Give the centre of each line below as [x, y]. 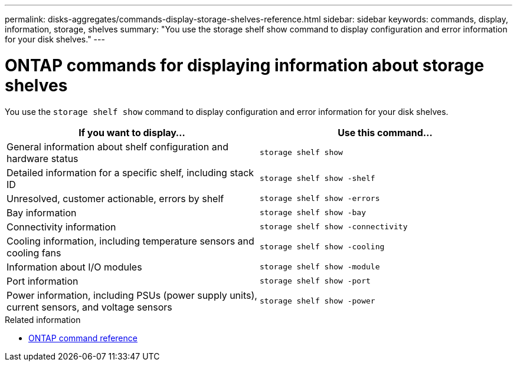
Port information [42, 281]
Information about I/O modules [74, 267]
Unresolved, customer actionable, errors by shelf [115, 198]
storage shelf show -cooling [322, 247]
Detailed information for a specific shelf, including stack [130, 172]
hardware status [42, 158]
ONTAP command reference [83, 338]
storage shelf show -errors [320, 198]
